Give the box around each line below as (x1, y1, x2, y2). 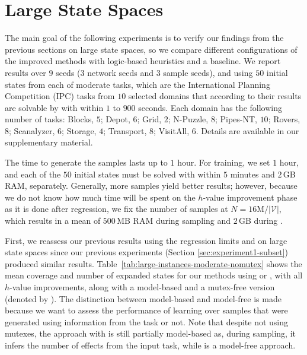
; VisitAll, (153, 124, 190, 137)
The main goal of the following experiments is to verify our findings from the (5, 31, 284, 44)
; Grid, (137, 113, 162, 125)
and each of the (5, 167, 61, 180)
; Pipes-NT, (215, 113, 257, 125)
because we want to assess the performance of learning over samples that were (5, 304, 288, 316)
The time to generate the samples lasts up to (5, 156, 168, 169)
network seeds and (87, 66, 153, 78)
